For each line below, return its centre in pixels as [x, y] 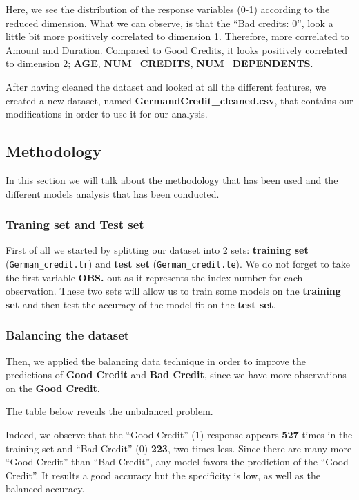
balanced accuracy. [45, 489]
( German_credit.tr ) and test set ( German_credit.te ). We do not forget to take [178, 263]
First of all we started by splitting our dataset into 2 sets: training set [157, 250]
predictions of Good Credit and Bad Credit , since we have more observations [176, 374]
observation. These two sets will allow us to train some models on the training [173, 291]
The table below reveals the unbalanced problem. [109, 411]
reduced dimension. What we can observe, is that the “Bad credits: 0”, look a [169, 22]
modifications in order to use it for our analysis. [107, 114]
